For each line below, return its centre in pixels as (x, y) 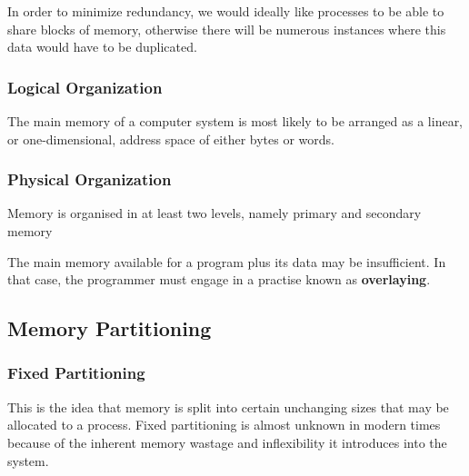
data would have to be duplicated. (102, 47)
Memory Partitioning (110, 328)
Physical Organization (90, 179)
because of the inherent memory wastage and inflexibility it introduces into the (227, 442)
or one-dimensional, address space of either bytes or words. (171, 139)
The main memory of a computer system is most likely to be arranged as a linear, (235, 121)
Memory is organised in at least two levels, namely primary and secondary (215, 213)
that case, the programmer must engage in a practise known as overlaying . (219, 279)
